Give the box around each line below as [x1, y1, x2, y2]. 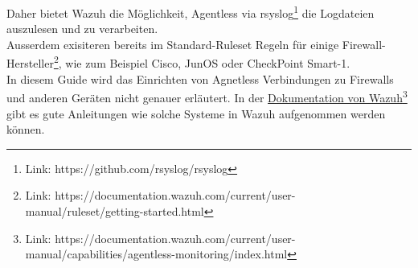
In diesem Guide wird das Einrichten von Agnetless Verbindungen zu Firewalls [6, 70, 394, 87]
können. [6, 121, 45, 138]
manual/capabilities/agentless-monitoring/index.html [25, 245, 288, 262]
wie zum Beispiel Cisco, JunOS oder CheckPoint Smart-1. [65, 55, 350, 72]
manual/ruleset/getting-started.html [25, 202, 204, 219]
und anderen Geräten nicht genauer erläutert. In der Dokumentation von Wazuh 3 [6, 87, 408, 105]
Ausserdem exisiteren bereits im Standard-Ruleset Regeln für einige [6, 35, 339, 52]
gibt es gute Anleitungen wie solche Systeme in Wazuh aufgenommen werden [6, 105, 386, 122]
